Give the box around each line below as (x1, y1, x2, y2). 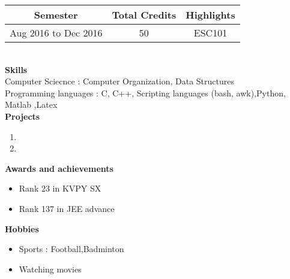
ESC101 (193, 26, 228, 40)
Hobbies (5, 222, 39, 235)
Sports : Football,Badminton (19, 242, 124, 255)
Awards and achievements (5, 162, 113, 174)
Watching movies (19, 262, 82, 275)
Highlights (186, 8, 235, 22)
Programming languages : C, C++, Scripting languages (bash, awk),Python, (5, 86, 286, 99)
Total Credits (112, 8, 177, 22)
